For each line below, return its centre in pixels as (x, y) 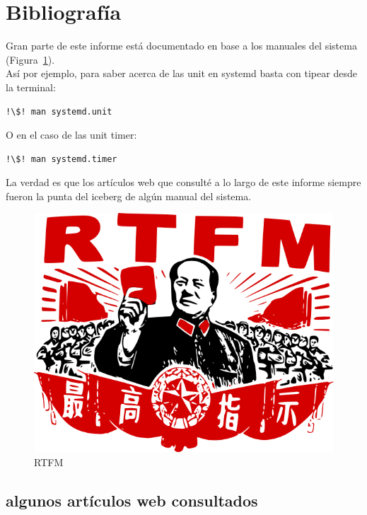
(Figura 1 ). (30, 59)
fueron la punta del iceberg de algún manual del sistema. (129, 196)
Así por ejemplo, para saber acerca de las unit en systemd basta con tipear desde (181, 73)
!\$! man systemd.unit (59, 111)
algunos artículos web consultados (132, 500)
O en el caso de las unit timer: (71, 135)
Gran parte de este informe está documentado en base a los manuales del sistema (181, 46)
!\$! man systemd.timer (62, 159)
